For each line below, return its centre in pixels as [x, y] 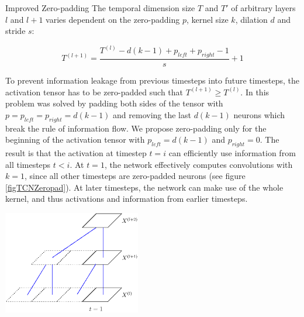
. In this [255, 92]
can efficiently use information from [232, 153]
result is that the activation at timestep [76, 153]
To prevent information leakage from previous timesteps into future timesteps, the [153, 80]
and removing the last [152, 114]
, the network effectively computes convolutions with [198, 164]
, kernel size [208, 19]
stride [15, 31]
